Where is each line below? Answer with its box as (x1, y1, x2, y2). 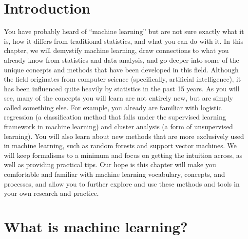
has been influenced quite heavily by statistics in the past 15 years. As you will (4, 83, 240, 93)
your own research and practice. (4, 188, 99, 198)
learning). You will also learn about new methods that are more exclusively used (4, 131, 244, 141)
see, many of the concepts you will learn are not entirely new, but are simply (4, 93, 233, 103)
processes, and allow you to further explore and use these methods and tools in (4, 178, 240, 188)
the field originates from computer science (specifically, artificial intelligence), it (4, 74, 241, 84)
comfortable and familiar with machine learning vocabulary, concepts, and (4, 169, 225, 179)
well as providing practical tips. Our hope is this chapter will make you (4, 159, 216, 170)
